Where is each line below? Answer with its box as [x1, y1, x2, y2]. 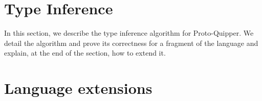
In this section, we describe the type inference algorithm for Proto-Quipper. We [4, 28, 254, 38]
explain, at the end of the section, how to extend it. [4, 47, 166, 58]
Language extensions [4, 78, 152, 98]
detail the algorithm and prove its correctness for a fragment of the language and [4, 37, 258, 48]
